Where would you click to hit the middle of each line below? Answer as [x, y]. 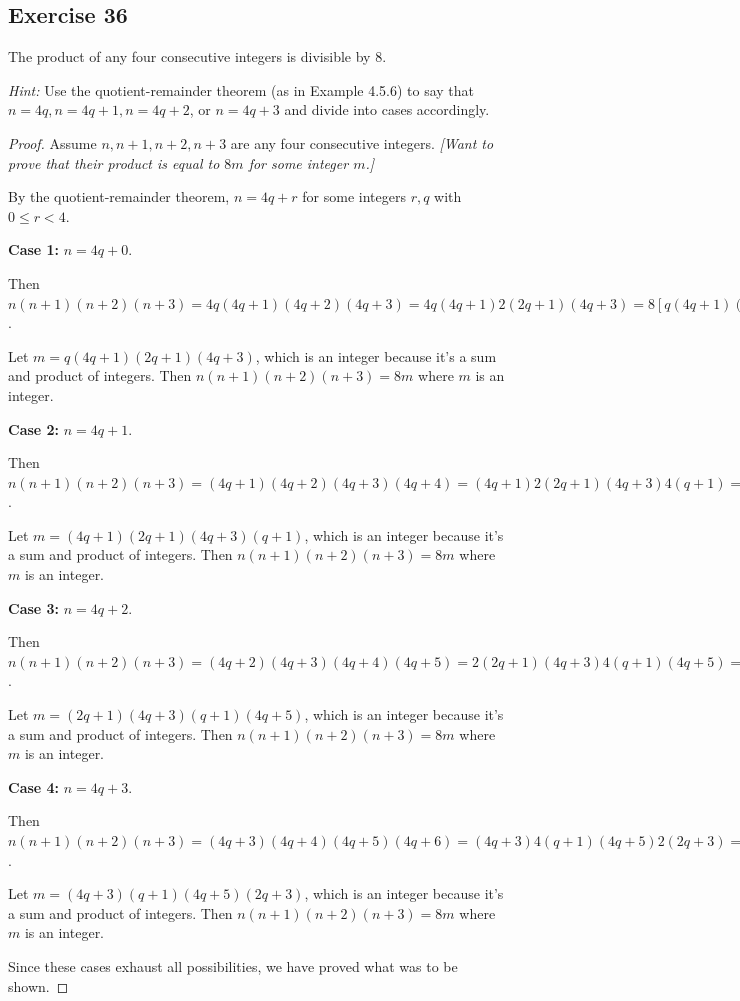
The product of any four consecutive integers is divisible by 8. [197, 56]
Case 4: [34, 786]
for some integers [354, 196]
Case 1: [34, 249]
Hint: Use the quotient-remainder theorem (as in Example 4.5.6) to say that [241, 89]
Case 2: [34, 428]
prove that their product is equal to [114, 162]
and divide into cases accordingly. [387, 109]
